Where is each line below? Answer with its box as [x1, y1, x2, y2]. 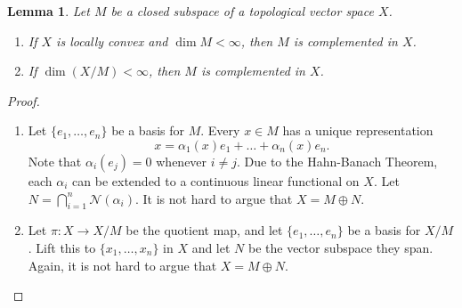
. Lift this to [28, 238, 96, 256]
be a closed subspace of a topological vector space [110, 2, 374, 20]
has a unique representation [282, 121, 434, 140]
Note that [28, 151, 82, 170]
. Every [200, 121, 240, 140]
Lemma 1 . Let [7, 2, 90, 20]
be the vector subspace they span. [247, 238, 434, 256]
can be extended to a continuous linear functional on [72, 171, 360, 190]
